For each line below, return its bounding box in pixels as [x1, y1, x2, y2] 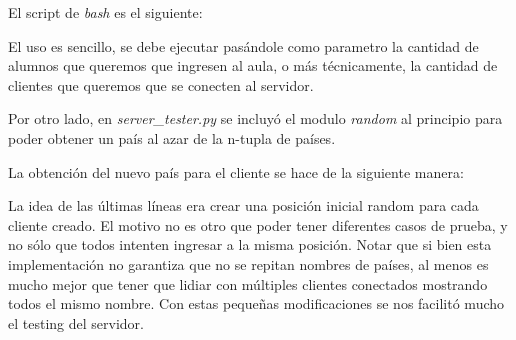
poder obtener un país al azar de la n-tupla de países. [8, 127, 336, 148]
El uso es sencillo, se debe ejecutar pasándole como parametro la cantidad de [8, 35, 479, 56]
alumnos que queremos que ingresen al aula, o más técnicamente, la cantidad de [8, 55, 498, 76]
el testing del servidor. [8, 312, 144, 333]
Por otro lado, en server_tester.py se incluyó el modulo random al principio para [8, 108, 503, 129]
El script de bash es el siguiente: [8, 2, 203, 22]
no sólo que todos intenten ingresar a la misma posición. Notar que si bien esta [8, 234, 492, 255]
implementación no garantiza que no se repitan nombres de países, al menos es [8, 253, 489, 274]
